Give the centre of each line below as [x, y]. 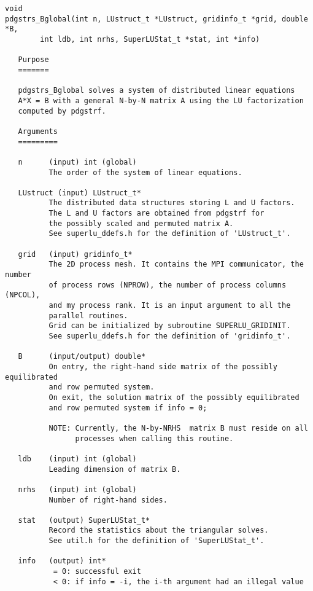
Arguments [38, 131]
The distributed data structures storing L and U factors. [172, 203]
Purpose [33, 60]
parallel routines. [88, 315]
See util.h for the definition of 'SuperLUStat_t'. [156, 541]
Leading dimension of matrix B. [115, 469]
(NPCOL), [23, 295]
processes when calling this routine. [154, 438]
